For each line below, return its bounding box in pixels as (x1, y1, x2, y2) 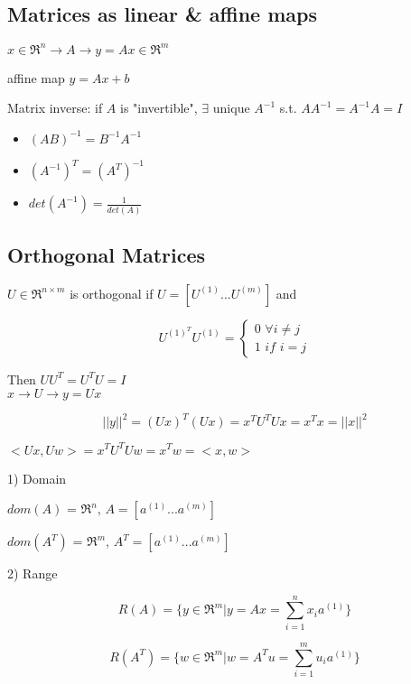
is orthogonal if (70, 283, 154, 302)
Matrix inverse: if (7, 98, 103, 117)
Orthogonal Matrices (7, 241, 206, 269)
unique (212, 98, 250, 117)
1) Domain (7, 468, 67, 487)
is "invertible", (120, 98, 198, 117)
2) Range (7, 564, 58, 583)
